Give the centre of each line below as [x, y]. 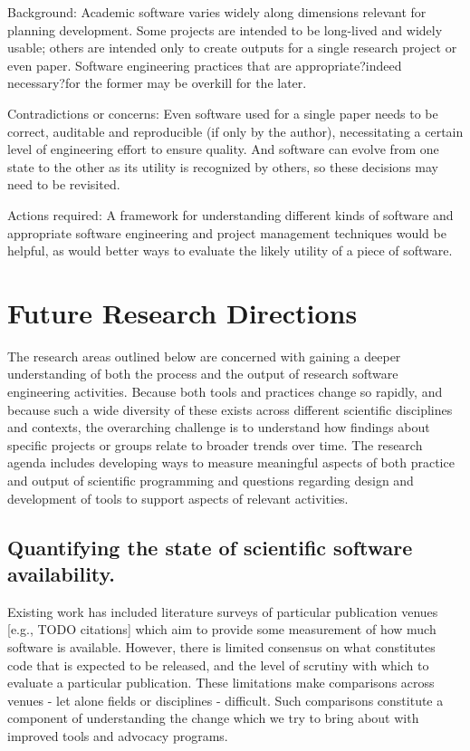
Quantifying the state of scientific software [210, 547]
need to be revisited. [64, 184]
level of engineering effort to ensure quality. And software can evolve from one [223, 149]
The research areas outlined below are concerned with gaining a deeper [204, 356]
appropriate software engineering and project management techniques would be [227, 232]
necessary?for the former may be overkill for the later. [157, 83]
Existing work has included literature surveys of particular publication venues [223, 611]
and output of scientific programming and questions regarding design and [211, 480]
